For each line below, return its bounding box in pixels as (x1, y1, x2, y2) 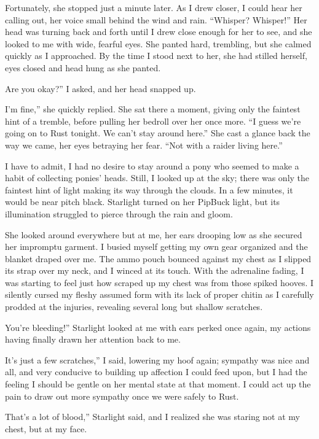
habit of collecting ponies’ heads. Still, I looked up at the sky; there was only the (5, 171, 310, 184)
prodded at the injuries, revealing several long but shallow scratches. (5, 300, 263, 313)
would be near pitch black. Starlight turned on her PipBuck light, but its (5, 195, 280, 208)
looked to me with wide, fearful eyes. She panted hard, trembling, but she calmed (5, 37, 312, 50)
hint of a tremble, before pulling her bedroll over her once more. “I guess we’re (5, 114, 301, 127)
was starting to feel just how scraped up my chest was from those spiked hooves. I (5, 276, 314, 289)
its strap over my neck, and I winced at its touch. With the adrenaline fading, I (5, 264, 304, 277)
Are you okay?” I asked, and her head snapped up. (5, 82, 196, 95)
